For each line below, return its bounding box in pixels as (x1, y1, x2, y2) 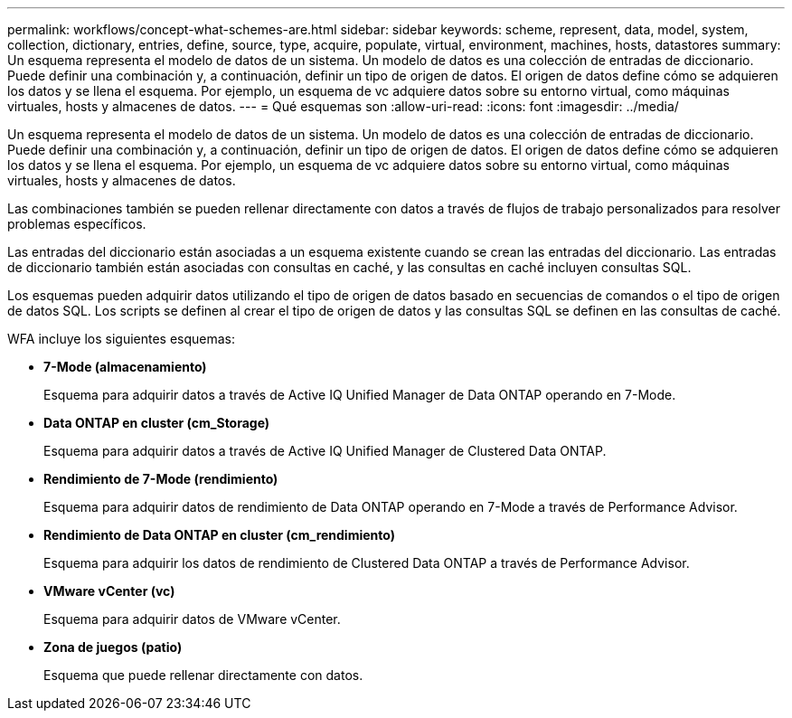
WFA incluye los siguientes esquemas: (7, 331, 236, 346)
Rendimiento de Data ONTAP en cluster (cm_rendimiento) (43, 527, 395, 543)
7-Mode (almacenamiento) (43, 359, 207, 374)
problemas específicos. (7, 216, 146, 231)
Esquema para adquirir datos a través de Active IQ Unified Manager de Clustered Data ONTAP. (43, 443, 607, 458)
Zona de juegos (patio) (43, 639, 183, 655)
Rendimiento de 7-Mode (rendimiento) (43, 471, 278, 487)
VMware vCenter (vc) (43, 583, 175, 599)
